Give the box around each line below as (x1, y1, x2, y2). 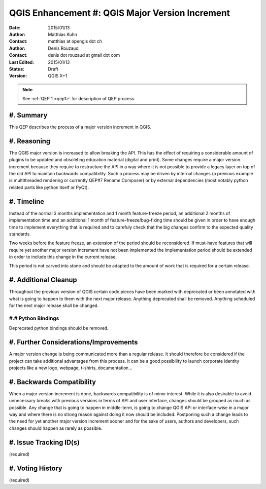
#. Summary (9, 111, 48, 119)
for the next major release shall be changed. (9, 302, 99, 308)
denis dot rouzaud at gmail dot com (48, 52, 120, 58)
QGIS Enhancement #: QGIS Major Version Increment (9, 7, 230, 18)
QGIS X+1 (48, 73, 67, 79)
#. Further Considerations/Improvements (9, 338, 138, 346)
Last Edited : (9, 59, 34, 65)
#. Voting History (9, 464, 63, 472)
